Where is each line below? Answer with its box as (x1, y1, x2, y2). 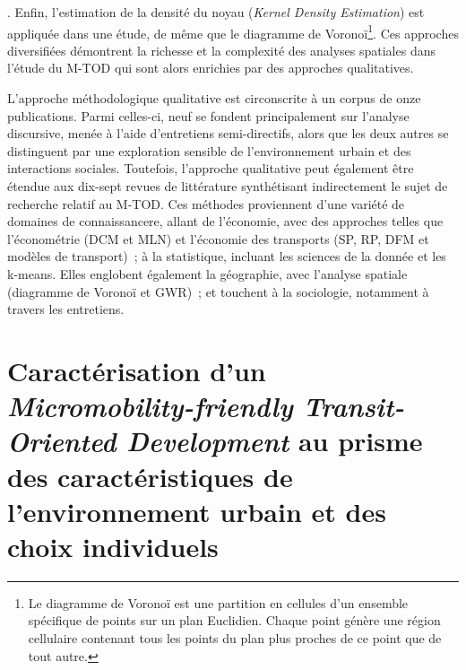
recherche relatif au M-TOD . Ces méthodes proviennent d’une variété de (7, 194, 405, 213)
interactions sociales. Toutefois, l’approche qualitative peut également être (7, 159, 414, 178)
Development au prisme (126, 422, 423, 460)
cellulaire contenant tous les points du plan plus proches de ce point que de (28, 629, 442, 647)
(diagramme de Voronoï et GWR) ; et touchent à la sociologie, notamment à (7, 282, 429, 300)
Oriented (7, 422, 116, 460)
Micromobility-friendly (7, 387, 293, 425)
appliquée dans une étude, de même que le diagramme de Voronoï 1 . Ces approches (7, 21, 459, 42)
